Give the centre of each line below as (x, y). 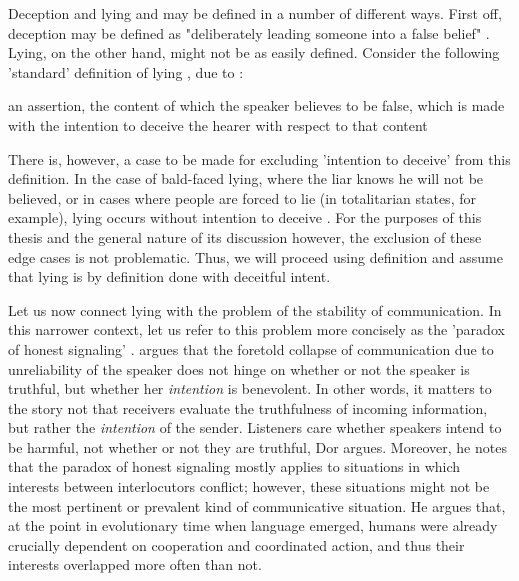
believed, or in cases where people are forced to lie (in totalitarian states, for (242, 197)
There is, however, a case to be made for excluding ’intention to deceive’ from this (259, 158)
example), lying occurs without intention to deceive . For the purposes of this (245, 217)
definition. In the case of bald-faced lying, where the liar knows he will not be (246, 178)
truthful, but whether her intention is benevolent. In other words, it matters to (250, 388)
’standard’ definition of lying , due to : (126, 71)
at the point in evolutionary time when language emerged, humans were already (253, 525)
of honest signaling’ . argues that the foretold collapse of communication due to (251, 348)
